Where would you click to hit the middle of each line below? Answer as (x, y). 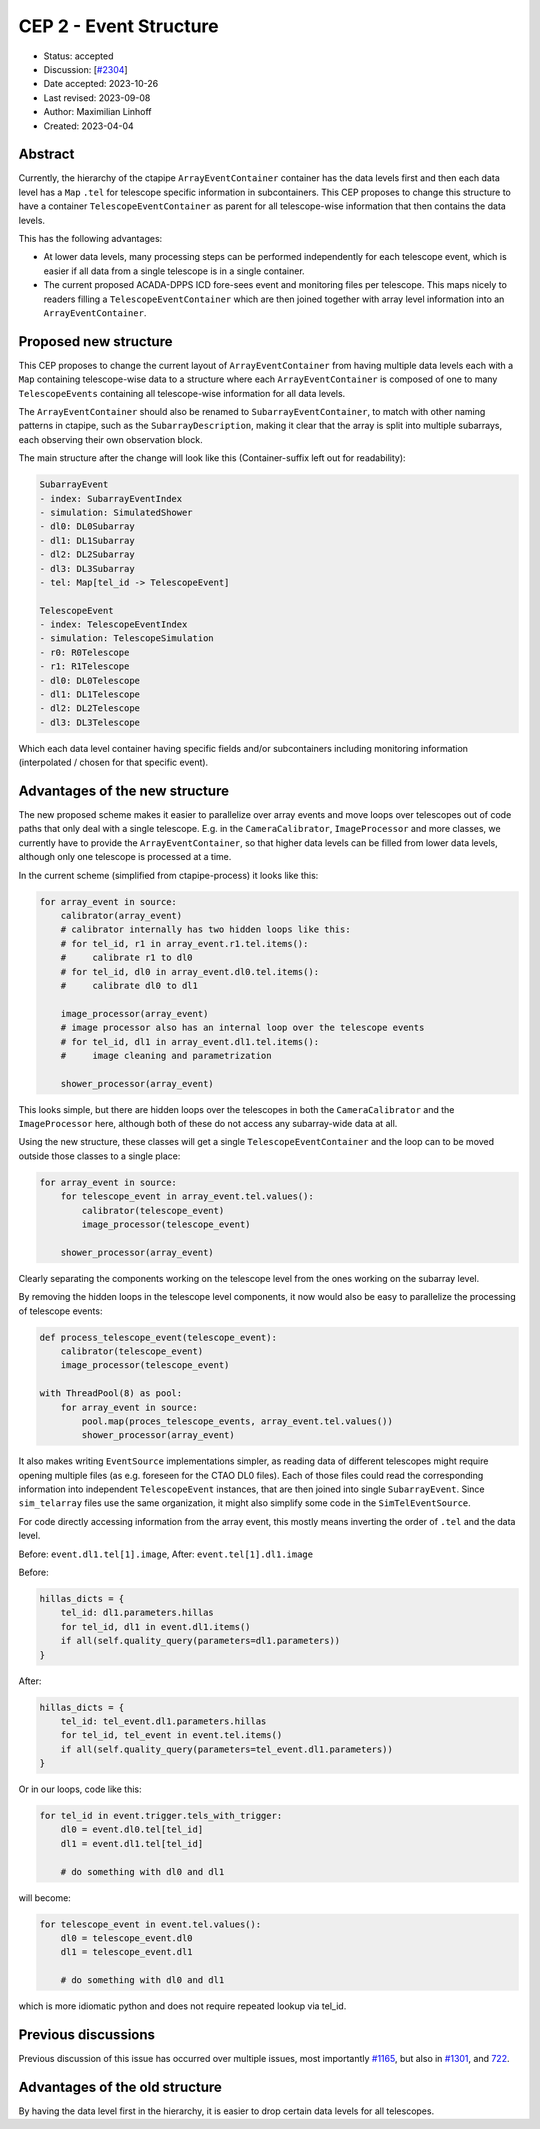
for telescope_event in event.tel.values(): (150, 1924)
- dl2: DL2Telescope (89, 708)
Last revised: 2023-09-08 (97, 97)
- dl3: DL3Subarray (87, 568)
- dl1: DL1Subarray (87, 540)
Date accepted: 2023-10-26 (101, 84)
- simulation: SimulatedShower (116, 512)
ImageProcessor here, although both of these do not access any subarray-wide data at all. (208, 1124)
